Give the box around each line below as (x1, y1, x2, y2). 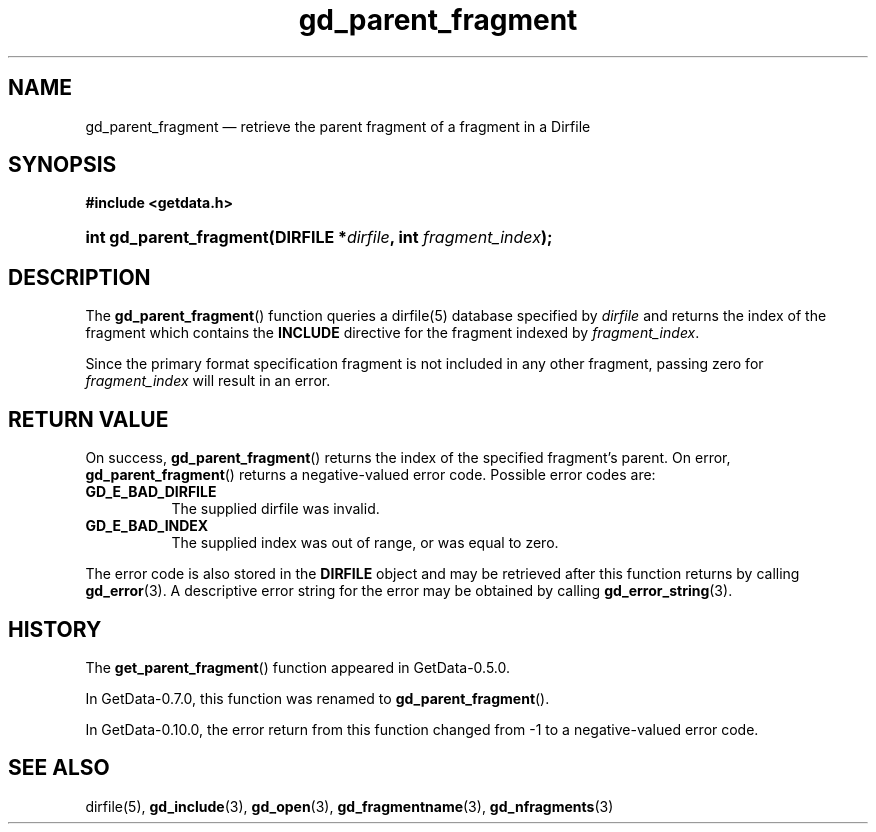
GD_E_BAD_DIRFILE (85, 483, 217, 501)
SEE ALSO (8, 755, 110, 781)
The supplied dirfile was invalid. (171, 500, 380, 518)
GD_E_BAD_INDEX (85, 517, 209, 535)
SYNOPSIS (8, 152, 117, 178)
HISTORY (8, 616, 102, 642)
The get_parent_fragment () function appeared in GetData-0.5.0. (85, 658, 511, 676)
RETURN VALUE (8, 406, 169, 432)
